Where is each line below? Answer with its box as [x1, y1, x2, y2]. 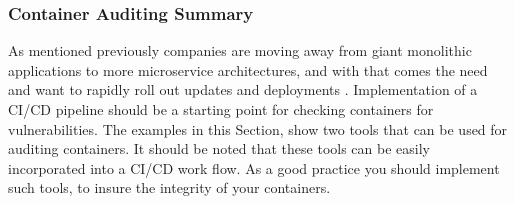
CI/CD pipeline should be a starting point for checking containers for [8, 99, 434, 119]
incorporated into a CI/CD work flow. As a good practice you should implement [8, 157, 500, 178]
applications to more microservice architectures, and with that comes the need [8, 59, 488, 80]
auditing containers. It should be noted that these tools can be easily [8, 138, 430, 159]
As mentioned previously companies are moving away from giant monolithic [8, 40, 472, 61]
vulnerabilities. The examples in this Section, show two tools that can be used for [8, 118, 508, 139]
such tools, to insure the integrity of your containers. [8, 177, 331, 198]
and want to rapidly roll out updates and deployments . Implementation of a [8, 79, 478, 100]
